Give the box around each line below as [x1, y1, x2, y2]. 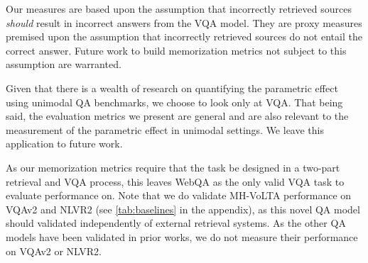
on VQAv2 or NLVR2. [6, 243, 102, 258]
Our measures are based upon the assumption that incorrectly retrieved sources [6, 1, 352, 16]
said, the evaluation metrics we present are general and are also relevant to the [6, 108, 349, 123]
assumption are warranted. [6, 57, 121, 72]
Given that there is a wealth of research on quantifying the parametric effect [6, 80, 338, 95]
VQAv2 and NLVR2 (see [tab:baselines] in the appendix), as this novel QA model [6, 201, 360, 216]
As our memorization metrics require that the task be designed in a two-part [6, 160, 340, 174]
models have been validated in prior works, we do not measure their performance [6, 229, 358, 244]
